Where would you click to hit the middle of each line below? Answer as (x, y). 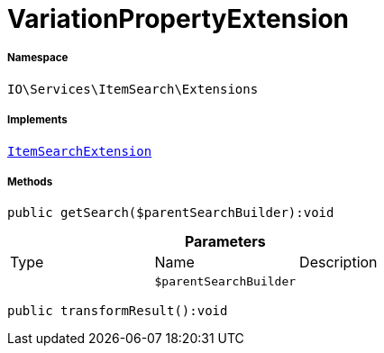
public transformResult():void (118, 311)
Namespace (38, 58)
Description (338, 262)
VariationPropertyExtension (178, 19)
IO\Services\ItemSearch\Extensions (133, 89)
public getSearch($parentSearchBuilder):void (171, 213)
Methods (30, 181)
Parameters (225, 242)
